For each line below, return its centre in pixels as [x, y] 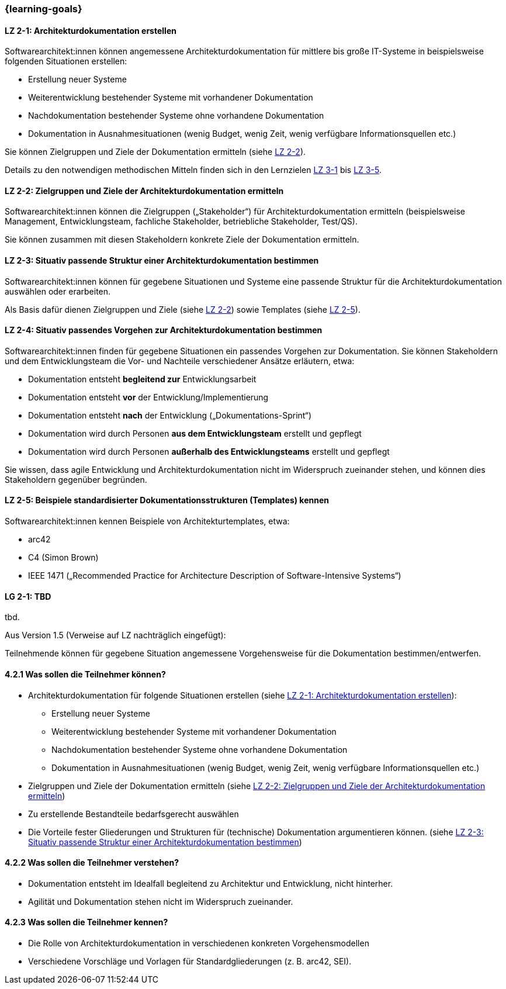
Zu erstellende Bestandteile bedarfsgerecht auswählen [134, 814]
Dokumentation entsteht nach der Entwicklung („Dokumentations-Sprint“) [170, 415]
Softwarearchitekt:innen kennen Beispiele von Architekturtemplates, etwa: [147, 521]
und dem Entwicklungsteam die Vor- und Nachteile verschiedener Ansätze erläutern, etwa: [180, 361]
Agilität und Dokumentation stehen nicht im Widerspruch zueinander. [161, 901]
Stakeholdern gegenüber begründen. [76, 479]
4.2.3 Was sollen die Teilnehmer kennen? [86, 922]
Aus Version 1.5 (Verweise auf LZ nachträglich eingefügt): [115, 635]
